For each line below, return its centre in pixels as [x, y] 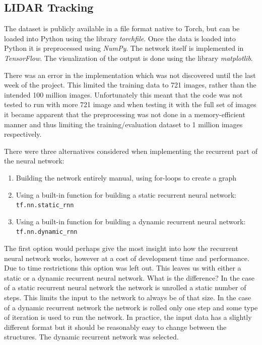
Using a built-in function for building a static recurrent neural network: [126, 194]
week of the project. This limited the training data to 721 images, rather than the [130, 85]
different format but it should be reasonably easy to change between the [115, 327]
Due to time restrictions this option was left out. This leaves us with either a [123, 268]
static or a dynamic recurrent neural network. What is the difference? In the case [129, 277]
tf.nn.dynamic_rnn [47, 232]
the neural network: [34, 161]
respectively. [23, 134]
